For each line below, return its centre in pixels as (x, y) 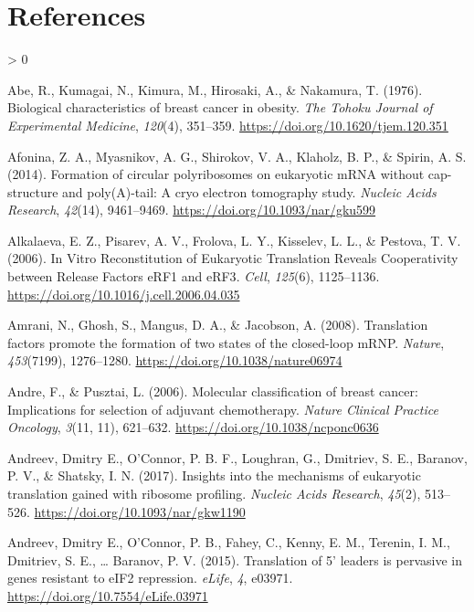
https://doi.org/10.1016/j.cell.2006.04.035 (124, 294)
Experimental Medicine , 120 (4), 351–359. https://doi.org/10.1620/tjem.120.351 (228, 125)
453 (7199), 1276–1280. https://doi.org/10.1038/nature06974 (175, 360)
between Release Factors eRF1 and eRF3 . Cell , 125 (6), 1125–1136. (194, 276)
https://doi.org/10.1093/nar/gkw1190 (140, 511)
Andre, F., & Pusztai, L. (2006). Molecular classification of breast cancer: (213, 391)
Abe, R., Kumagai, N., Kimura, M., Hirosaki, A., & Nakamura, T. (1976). (215, 89)
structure (33, 191)
